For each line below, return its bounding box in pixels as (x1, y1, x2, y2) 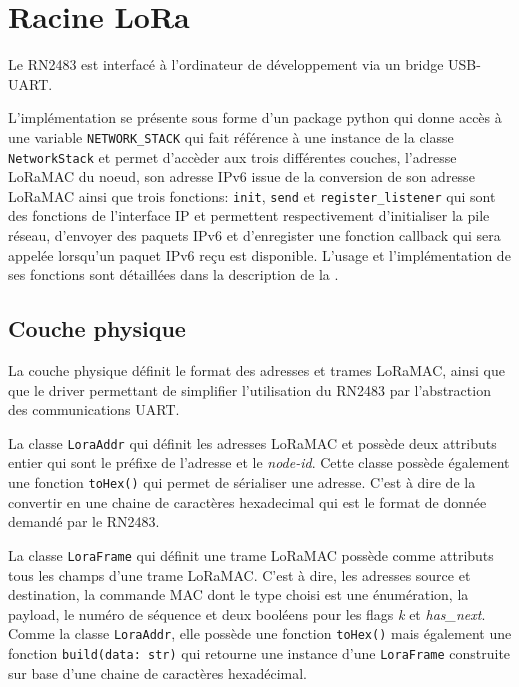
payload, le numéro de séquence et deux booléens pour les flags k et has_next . (8, 603, 486, 624)
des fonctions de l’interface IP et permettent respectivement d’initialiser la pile (8, 205, 490, 226)
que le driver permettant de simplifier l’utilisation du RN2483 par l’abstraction (8, 379, 491, 400)
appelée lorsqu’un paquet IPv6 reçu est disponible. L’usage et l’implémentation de (8, 244, 511, 265)
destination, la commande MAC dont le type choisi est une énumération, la (8, 584, 469, 605)
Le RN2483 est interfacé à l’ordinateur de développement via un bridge (8, 54, 444, 75)
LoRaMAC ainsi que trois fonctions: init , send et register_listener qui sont (8, 185, 496, 206)
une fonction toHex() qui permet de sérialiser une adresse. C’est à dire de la (8, 472, 476, 493)
